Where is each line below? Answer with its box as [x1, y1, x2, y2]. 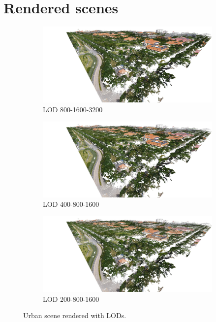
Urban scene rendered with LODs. [23, 310, 126, 321]
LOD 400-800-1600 [43, 199, 99, 209]
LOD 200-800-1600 [43, 293, 99, 304]
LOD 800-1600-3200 [43, 104, 103, 114]
